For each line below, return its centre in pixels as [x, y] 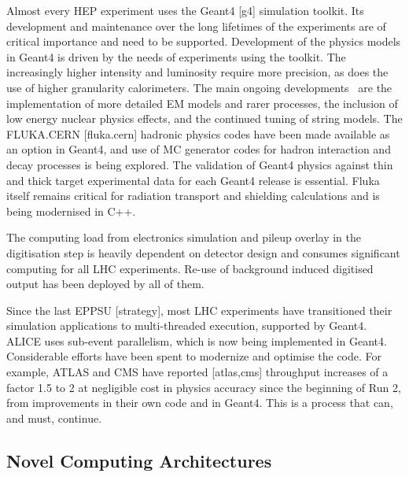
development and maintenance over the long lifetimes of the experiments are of [196, 26]
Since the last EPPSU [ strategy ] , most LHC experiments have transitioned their [199, 310]
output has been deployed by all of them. [105, 284]
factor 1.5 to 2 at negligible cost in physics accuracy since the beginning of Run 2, [204, 387]
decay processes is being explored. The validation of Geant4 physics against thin [200, 164]
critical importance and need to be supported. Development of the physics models [204, 41]
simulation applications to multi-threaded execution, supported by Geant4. [187, 325]
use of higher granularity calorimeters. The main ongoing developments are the [199, 87]
